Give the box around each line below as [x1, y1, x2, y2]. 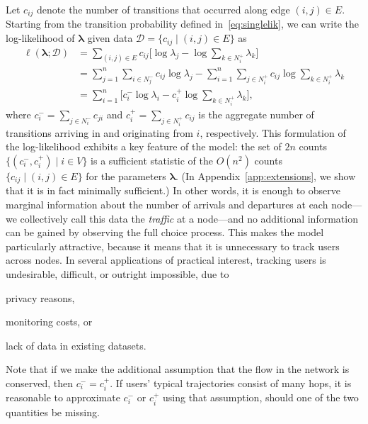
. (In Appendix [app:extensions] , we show [176, 168, 356, 183]
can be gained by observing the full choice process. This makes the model [6, 225, 324, 240]
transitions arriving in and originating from [6, 125, 193, 140]
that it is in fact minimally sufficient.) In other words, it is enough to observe [6, 183, 340, 198]
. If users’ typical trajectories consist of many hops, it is [110, 375, 352, 390]
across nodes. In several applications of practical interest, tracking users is [6, 252, 326, 267]
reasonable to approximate [6, 390, 120, 405]
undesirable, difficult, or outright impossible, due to [6, 267, 229, 281]
